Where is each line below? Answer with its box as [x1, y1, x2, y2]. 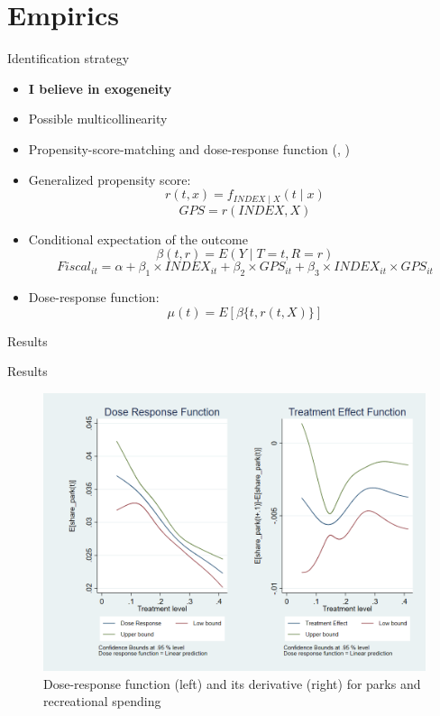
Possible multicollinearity [28, 109, 168, 128]
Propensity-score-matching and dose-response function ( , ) [28, 139, 350, 158]
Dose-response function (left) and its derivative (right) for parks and [43, 674, 421, 693]
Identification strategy [7, 49, 130, 68]
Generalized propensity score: [28, 170, 191, 188]
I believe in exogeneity [28, 78, 172, 97]
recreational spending [43, 692, 161, 711]
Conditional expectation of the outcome [28, 229, 248, 248]
